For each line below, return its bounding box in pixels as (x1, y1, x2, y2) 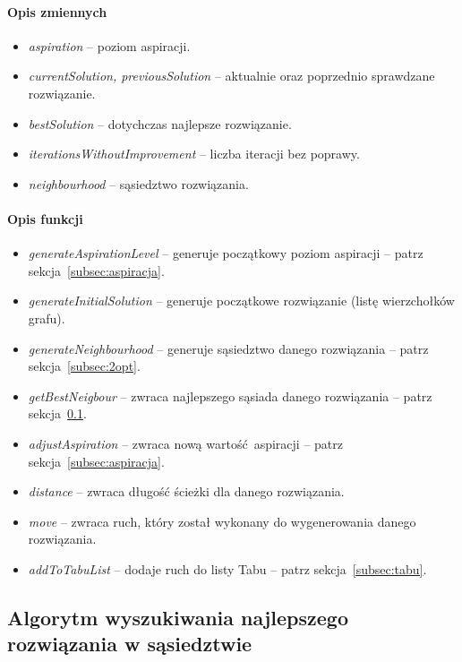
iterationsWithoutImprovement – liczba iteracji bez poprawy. (28, 144, 360, 163)
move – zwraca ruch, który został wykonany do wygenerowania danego (28, 512, 416, 530)
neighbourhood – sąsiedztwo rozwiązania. (28, 174, 249, 193)
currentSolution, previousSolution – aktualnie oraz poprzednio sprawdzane (28, 66, 435, 85)
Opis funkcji (7, 209, 83, 228)
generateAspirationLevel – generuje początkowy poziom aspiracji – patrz (28, 244, 423, 262)
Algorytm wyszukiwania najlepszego (7, 603, 348, 631)
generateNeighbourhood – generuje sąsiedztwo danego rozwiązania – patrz (28, 339, 429, 357)
